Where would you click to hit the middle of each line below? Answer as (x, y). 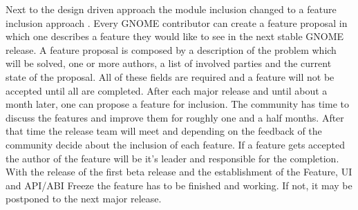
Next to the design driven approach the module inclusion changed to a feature (171, 9)
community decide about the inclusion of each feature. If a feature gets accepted (175, 144)
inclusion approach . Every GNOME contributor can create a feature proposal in (177, 22)
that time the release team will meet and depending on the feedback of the (164, 131)
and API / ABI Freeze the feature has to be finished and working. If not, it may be (179, 185)
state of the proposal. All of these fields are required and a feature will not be (170, 76)
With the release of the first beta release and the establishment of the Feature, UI (179, 172)
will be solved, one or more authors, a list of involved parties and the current (169, 63)
